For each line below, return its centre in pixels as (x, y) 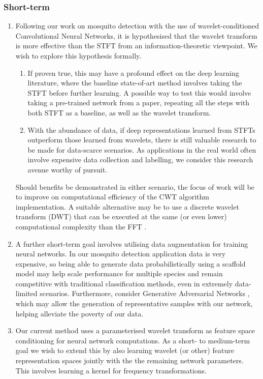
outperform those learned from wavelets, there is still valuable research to (142, 140)
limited (26, 293)
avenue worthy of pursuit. (68, 169)
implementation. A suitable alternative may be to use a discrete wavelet (127, 206)
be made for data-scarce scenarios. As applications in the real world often (142, 149)
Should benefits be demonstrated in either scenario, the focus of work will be (135, 186)
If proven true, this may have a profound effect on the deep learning (133, 72)
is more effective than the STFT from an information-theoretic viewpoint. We (136, 46)
